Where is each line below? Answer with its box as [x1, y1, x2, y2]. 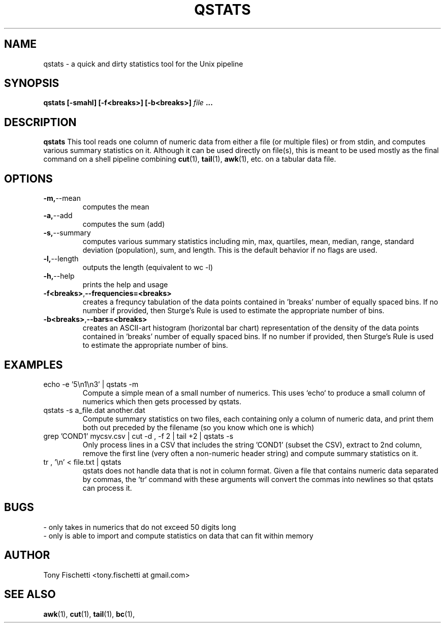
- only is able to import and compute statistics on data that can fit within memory [43, 531, 313, 540]
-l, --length [43, 254, 79, 263]
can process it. [82, 483, 132, 492]
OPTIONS [4, 172, 53, 185]
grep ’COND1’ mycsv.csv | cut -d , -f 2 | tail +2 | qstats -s [43, 431, 234, 440]
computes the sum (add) [82, 220, 165, 229]
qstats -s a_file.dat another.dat [43, 405, 145, 414]
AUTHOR [4, 549, 50, 562]
